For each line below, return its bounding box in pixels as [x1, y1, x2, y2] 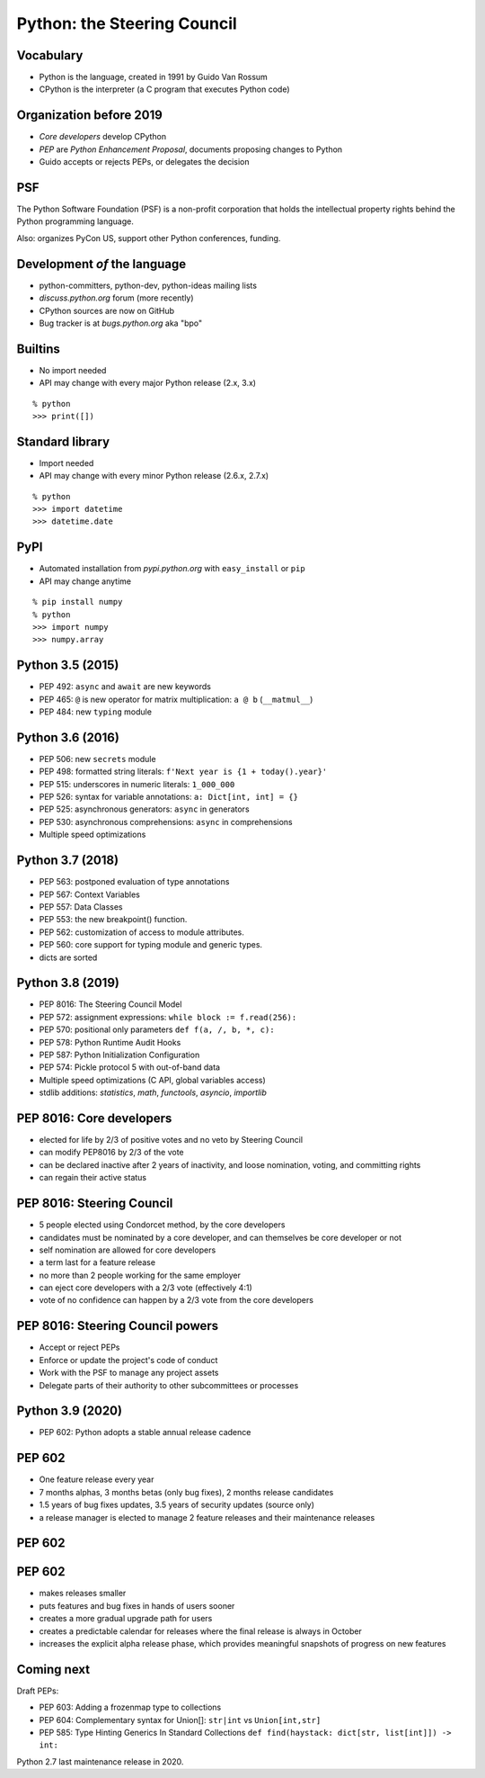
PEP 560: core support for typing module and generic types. [39, 939, 263, 950]
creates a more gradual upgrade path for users [39, 1613, 213, 1624]
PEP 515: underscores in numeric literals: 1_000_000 [39, 778, 235, 789]
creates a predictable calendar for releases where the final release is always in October [39, 1625, 363, 1637]
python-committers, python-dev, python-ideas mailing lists [39, 280, 258, 291]
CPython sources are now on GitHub [39, 305, 175, 316]
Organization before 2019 [16, 108, 163, 123]
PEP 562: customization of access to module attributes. [39, 927, 244, 938]
